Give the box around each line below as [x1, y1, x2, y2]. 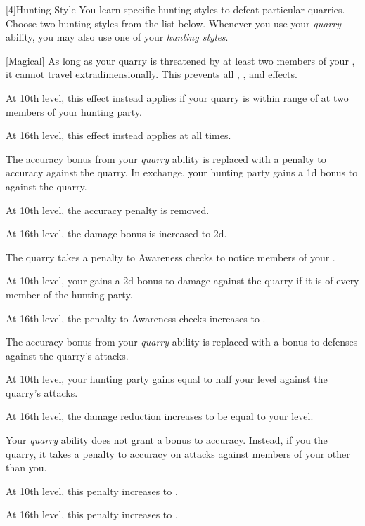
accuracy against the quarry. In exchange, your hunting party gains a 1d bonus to [6, 165, 358, 180]
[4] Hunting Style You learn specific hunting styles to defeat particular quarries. [6, 2, 345, 16]
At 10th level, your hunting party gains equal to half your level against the [6, 372, 328, 386]
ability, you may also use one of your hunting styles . [6, 29, 229, 44]
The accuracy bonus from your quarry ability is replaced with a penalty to [6, 151, 326, 166]
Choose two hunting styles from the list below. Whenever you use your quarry [6, 15, 341, 30]
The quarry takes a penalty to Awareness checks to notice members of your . [6, 249, 335, 264]
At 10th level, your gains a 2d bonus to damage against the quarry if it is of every [6, 273, 359, 288]
